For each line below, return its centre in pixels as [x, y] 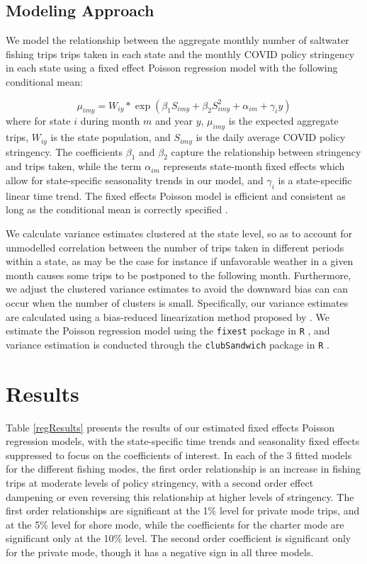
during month [110, 121]
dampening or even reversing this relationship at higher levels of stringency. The [180, 496]
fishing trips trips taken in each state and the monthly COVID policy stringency [180, 53]
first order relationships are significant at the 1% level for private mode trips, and [183, 511]
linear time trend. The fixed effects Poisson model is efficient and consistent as [176, 195]
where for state [38, 121]
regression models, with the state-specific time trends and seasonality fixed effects [183, 441]
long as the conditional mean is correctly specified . [117, 209]
